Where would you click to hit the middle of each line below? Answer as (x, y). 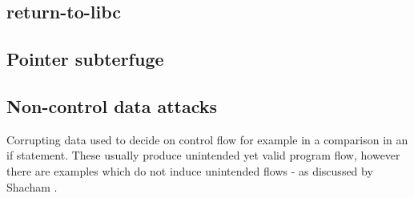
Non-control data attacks (112, 105)
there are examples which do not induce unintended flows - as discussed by (190, 170)
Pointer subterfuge (85, 59)
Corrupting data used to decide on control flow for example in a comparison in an (207, 139)
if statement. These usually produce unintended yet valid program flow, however (203, 155)
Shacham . (32, 186)
